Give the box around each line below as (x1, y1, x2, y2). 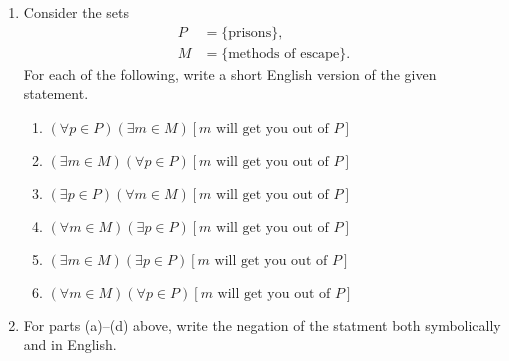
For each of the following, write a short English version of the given (23, 63, 437, 84)
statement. (23, 83, 89, 104)
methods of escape (228, 46, 340, 61)
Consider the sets (23, 2, 130, 22)
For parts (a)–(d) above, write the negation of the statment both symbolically (23, 314, 501, 335)
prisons (228, 25, 272, 40)
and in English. (23, 334, 117, 355)
